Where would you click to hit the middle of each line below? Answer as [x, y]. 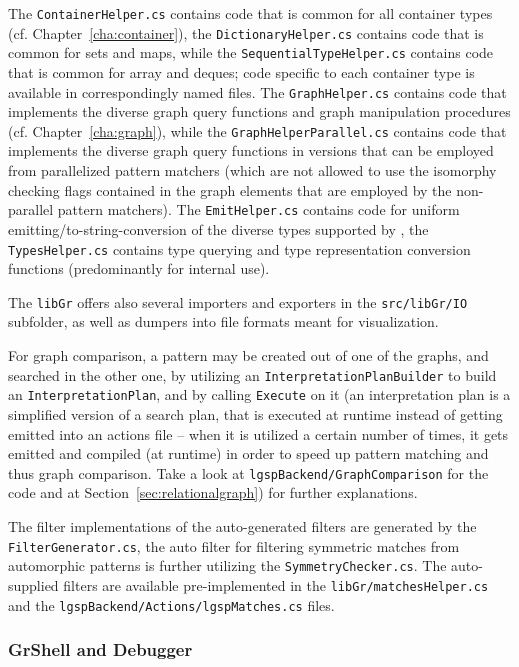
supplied [33, 584]
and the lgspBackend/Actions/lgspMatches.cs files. [171, 604]
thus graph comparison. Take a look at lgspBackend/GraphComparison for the [248, 472]
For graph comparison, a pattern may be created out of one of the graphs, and [248, 355]
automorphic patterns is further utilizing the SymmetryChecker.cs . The [227, 565]
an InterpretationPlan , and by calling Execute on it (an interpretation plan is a [259, 394]
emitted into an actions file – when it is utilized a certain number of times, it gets [258, 433]
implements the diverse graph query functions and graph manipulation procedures [259, 111]
